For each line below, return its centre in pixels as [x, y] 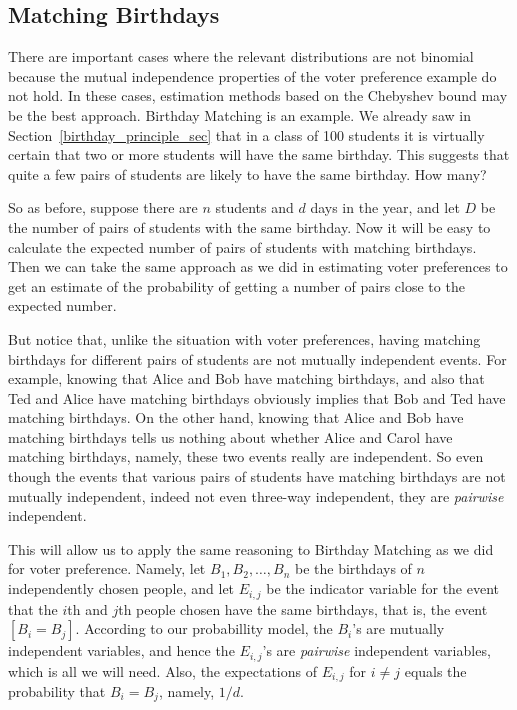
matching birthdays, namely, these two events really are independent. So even [246, 456]
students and [254, 207]
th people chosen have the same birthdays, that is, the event [303, 608]
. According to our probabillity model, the [204, 628]
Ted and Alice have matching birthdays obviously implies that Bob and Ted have [257, 397]
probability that [57, 691]
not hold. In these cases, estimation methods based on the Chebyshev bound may [258, 95]
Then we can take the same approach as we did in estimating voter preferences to [258, 266]
